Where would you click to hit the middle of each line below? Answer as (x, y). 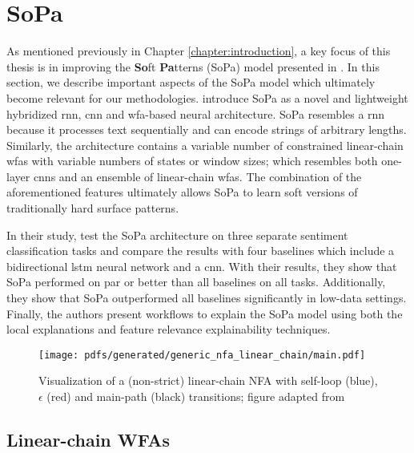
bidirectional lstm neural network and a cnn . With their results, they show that (202, 266)
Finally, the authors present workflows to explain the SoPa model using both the (205, 313)
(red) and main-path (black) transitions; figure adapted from (196, 396)
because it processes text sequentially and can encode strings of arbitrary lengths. (207, 129)
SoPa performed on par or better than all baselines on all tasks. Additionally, (196, 282)
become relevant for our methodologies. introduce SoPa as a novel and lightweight (207, 97)
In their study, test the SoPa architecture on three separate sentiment (177, 235)
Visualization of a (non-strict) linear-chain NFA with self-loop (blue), (208, 380)
